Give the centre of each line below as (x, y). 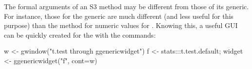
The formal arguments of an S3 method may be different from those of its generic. (126, 6)
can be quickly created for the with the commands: (80, 34)
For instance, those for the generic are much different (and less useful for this (119, 16)
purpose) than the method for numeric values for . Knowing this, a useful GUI (121, 25)
